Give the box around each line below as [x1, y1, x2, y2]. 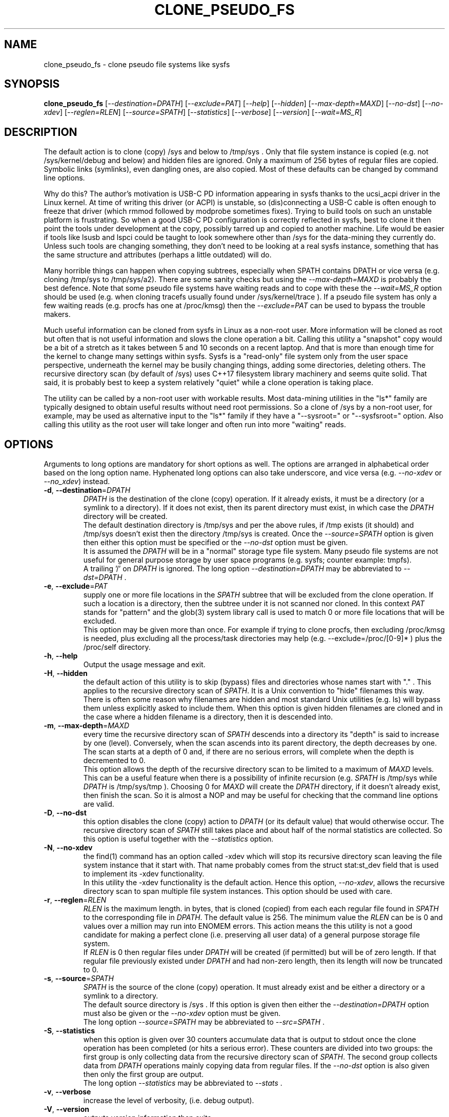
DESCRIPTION [4, 125, 77, 138]
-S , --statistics [44, 1026, 95, 1035]
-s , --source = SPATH [44, 974, 114, 983]
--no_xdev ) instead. [44, 477, 110, 486]
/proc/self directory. [83, 643, 151, 652]
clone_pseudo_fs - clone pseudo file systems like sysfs [44, 59, 230, 69]
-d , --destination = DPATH [44, 486, 131, 495]
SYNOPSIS [4, 77, 60, 91]
